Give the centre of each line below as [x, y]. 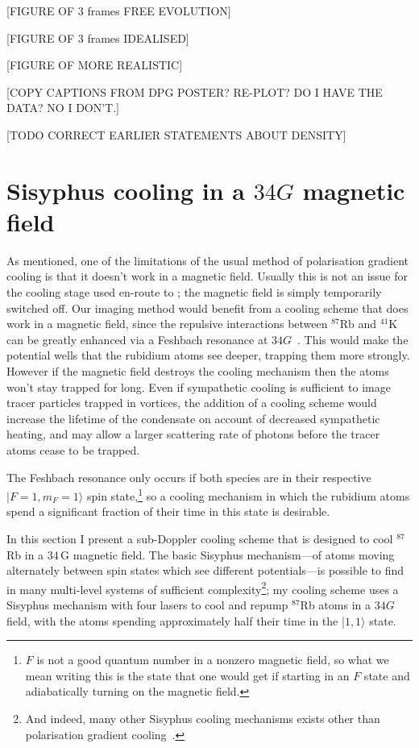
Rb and [358, 324]
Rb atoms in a [335, 605]
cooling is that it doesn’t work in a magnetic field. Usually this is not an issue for [207, 276]
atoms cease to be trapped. [73, 450]
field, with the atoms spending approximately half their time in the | [176, 620]
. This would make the [353, 339]
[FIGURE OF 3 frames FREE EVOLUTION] [119, 10]
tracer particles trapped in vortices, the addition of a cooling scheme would [192, 403]
